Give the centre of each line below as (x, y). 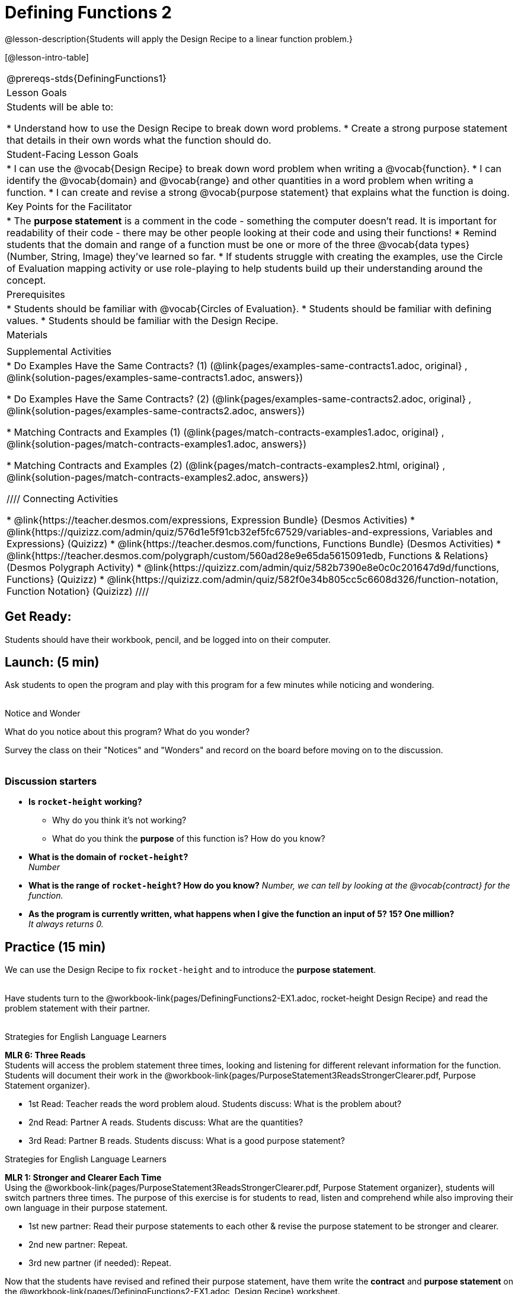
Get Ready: (38, 617)
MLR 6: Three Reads (45, 1055)
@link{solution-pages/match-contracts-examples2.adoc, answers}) (158, 477)
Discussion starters (51, 781)
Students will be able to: (60, 107)
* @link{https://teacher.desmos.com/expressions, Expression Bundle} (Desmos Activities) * (211, 520)
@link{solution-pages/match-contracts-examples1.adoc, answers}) (156, 444)
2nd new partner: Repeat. (78, 1245)
